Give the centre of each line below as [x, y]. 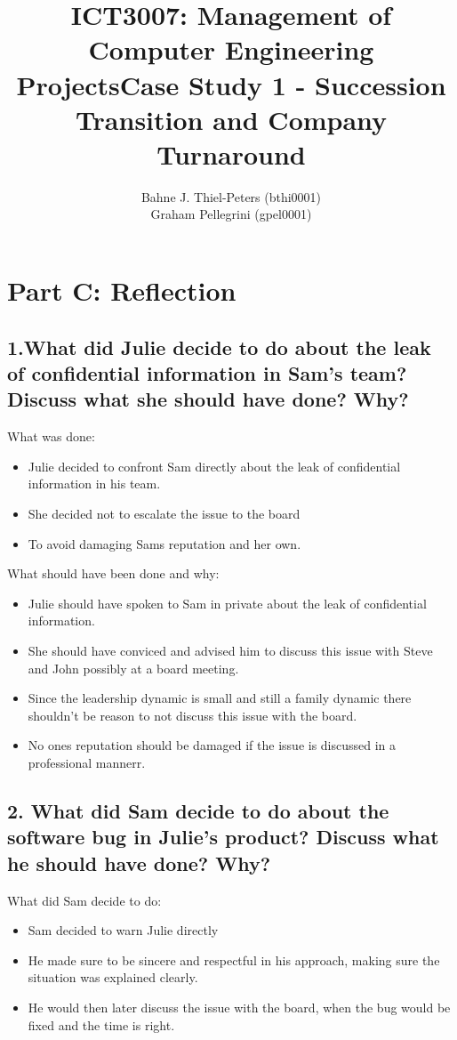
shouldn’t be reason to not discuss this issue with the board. [192, 715]
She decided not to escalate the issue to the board [164, 514]
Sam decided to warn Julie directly [123, 930]
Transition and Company [231, 119]
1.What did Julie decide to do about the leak [219, 347]
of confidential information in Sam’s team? [207, 373]
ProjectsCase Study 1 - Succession [231, 84]
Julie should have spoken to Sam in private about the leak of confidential [227, 603]
